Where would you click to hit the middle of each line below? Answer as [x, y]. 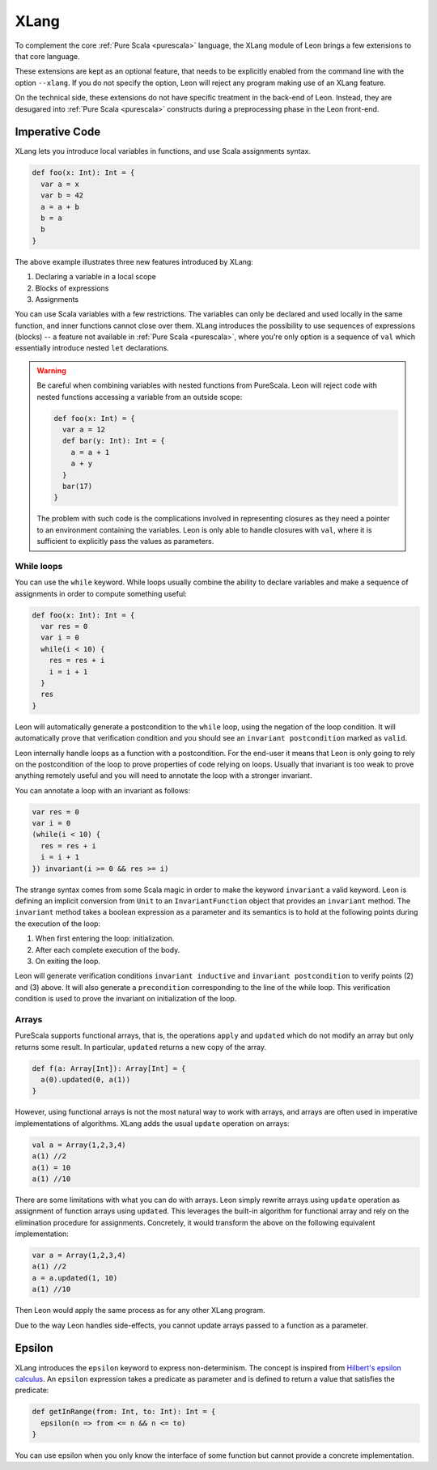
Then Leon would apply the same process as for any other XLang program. [140, 1311]
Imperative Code [58, 132]
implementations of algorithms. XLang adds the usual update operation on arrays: [153, 1123]
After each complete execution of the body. [108, 950]
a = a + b [60, 207]
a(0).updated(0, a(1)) [86, 1080]
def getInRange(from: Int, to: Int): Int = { [124, 1412]
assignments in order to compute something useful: [101, 593]
